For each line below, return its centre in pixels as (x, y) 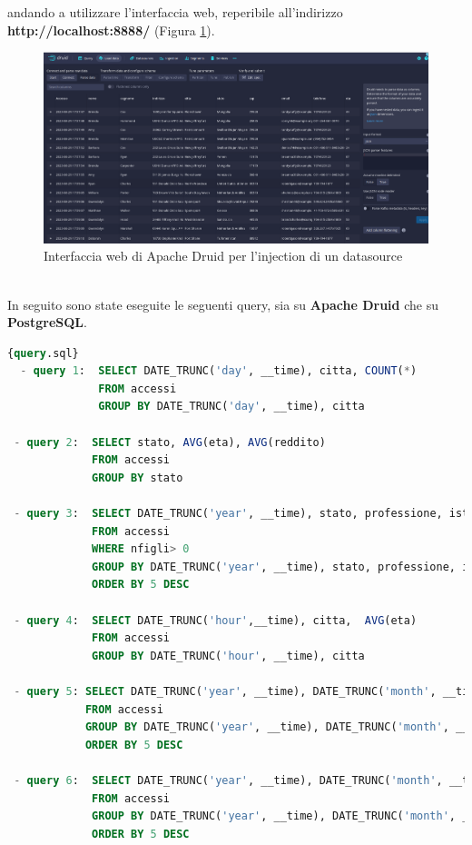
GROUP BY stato (138, 477)
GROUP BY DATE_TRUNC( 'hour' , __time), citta (228, 656)
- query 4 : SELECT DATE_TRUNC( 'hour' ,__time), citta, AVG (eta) (216, 620)
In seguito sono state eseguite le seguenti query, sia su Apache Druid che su (223, 304)
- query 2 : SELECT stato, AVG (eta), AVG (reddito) (170, 442)
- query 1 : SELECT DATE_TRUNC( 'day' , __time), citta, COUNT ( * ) (219, 371)
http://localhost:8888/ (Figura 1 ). (111, 30)
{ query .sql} (43, 353)
